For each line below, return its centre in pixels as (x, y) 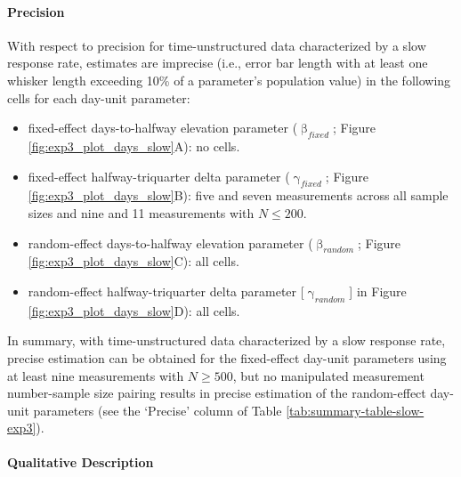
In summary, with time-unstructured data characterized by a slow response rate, (226, 340)
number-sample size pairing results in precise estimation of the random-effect (217, 393)
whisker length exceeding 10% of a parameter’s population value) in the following (229, 80)
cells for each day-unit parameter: (99, 97)
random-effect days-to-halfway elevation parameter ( (170, 243)
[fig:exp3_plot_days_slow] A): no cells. (134, 146)
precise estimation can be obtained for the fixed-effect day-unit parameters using (227, 357)
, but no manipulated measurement (328, 375)
